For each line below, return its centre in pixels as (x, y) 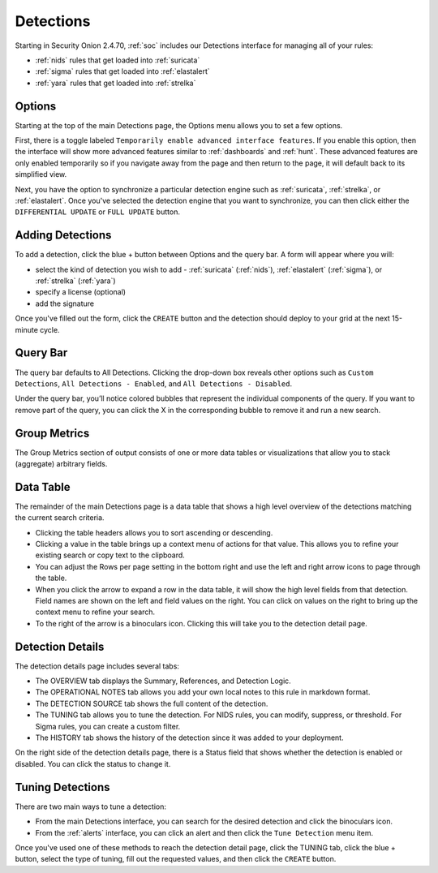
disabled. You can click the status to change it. (93, 763)
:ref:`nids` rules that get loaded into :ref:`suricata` (118, 60)
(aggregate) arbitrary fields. (61, 463)
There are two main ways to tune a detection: (90, 806)
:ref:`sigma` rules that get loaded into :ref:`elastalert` (122, 71)
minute (26, 329)
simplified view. (41, 174)
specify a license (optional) (80, 292)
